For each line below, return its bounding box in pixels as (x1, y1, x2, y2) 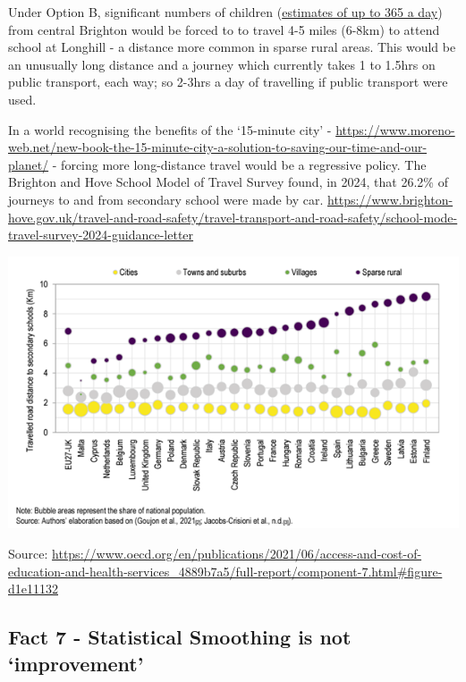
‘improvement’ (8, 649, 144, 677)
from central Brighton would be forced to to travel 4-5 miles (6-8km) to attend (8, 20, 440, 38)
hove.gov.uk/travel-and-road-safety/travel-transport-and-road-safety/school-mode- (8, 207, 458, 226)
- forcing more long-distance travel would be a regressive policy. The (52, 155, 427, 173)
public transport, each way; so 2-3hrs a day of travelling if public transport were (8, 72, 448, 91)
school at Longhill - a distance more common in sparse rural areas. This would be (8, 38, 456, 56)
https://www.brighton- (327, 189, 453, 208)
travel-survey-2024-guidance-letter (8, 225, 194, 244)
